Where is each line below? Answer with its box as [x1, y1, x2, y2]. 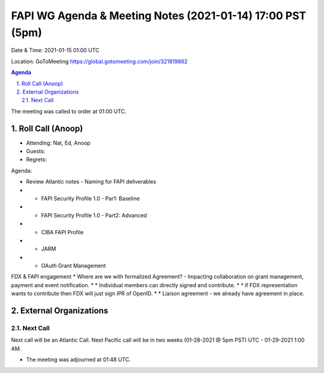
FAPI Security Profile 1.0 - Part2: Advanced [41, 211, 147, 219]
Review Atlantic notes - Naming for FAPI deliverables [26, 178, 157, 186]
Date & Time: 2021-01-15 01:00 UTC [11, 47, 100, 54]
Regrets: [26, 156, 47, 163]
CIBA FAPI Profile [41, 228, 84, 235]
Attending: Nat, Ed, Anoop [26, 139, 91, 147]
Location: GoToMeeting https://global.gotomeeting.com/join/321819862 [11, 58, 188, 65]
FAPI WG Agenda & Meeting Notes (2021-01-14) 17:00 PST [11, 9, 307, 22]
